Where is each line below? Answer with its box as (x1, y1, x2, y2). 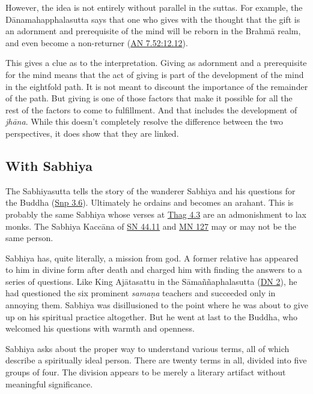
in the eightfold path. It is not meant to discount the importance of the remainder (5, 80, 308, 92)
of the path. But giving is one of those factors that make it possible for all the (5, 92, 293, 104)
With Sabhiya (5, 156, 93, 175)
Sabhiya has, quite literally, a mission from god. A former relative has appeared (5, 251, 299, 264)
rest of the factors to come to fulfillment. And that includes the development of (5, 103, 297, 116)
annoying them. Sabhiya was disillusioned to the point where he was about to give (5, 299, 308, 311)
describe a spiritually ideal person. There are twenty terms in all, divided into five (5, 354, 307, 366)
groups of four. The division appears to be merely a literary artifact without (5, 366, 286, 378)
